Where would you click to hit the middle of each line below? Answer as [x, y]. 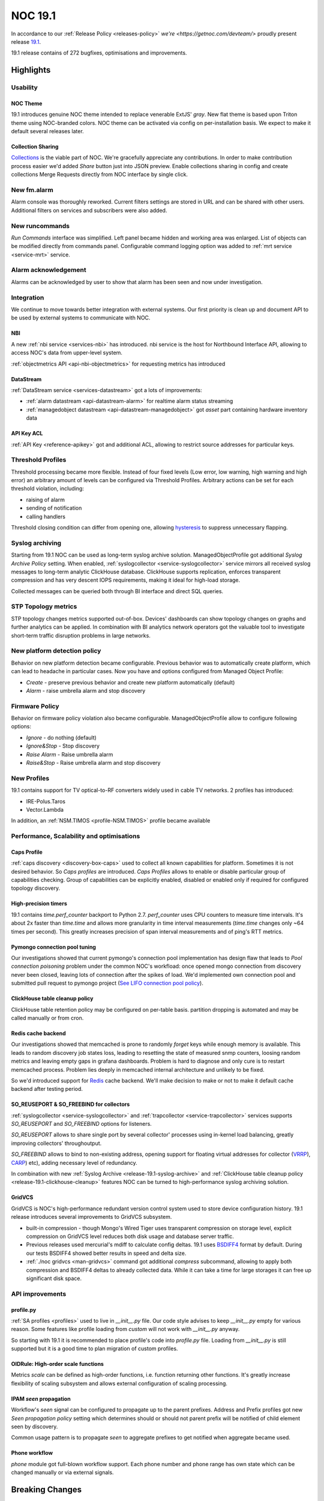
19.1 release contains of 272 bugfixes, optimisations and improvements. [99, 53]
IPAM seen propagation [41, 1398]
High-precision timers [39, 904]
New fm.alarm [32, 190]
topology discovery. [35, 888]
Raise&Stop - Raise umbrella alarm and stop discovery [93, 763]
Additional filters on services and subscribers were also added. [89, 210]
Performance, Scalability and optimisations [76, 836]
